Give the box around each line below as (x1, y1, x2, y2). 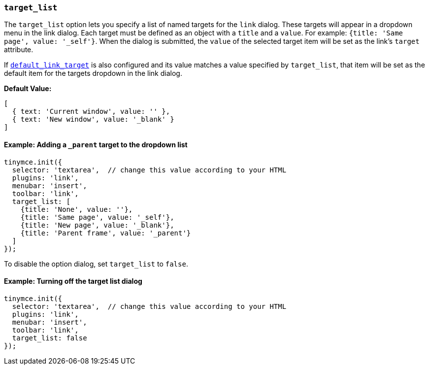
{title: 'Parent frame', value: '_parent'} (20, 229, 191, 237)
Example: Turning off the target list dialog (4, 277, 142, 286)
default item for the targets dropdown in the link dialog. (4, 69, 182, 78)
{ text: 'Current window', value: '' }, (12, 107, 170, 116)
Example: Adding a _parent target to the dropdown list (4, 140, 188, 149)
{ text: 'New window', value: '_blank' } (12, 115, 174, 124)
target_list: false (12, 334, 87, 342)
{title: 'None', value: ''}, (20, 205, 133, 213)
